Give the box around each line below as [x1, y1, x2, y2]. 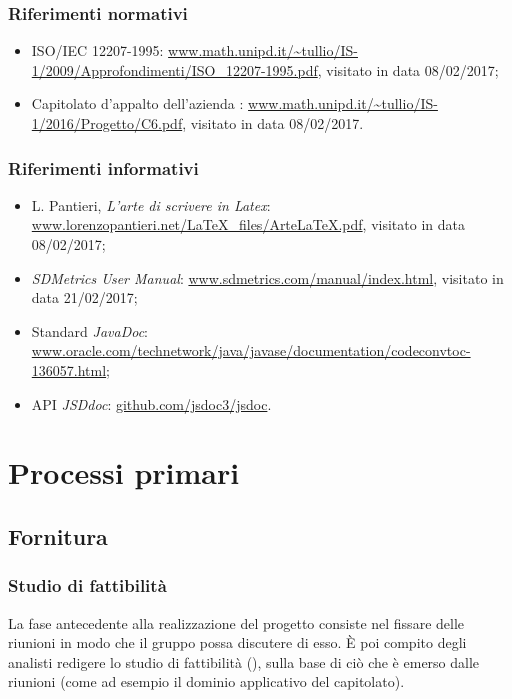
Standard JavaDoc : [31, 320, 148, 341]
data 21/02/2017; [31, 287, 138, 308]
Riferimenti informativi [8, 155, 199, 180]
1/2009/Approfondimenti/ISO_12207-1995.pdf [31, 59, 318, 80]
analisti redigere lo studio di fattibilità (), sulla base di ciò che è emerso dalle [8, 651, 480, 672]
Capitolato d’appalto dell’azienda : [31, 93, 244, 114]
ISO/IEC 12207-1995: [31, 40, 164, 61]
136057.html [31, 359, 107, 380]
